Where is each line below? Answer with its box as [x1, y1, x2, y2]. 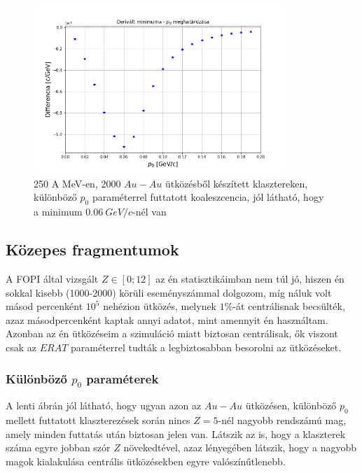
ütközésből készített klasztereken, [165, 176, 308, 190]
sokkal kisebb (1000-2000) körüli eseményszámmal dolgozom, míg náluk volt [6, 285, 332, 299]
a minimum [34, 204, 83, 219]
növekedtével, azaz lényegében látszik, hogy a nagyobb [123, 440, 356, 455]
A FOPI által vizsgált [6, 271, 99, 286]
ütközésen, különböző [245, 398, 337, 413]
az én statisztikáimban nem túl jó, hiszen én [155, 271, 344, 286]
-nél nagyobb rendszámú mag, [218, 412, 347, 427]
